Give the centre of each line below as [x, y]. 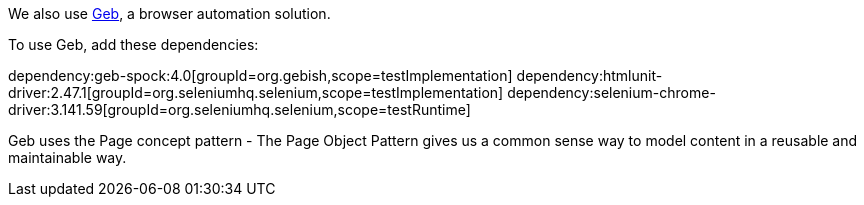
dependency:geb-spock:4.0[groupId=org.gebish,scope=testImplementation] [260, 75]
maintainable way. [67, 157]
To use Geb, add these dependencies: [133, 44]
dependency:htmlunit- [589, 75]
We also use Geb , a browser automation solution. [169, 13]
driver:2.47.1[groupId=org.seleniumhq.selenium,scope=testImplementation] [256, 92]
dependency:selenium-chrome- [611, 92]
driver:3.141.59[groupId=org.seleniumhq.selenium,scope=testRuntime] [239, 109]
